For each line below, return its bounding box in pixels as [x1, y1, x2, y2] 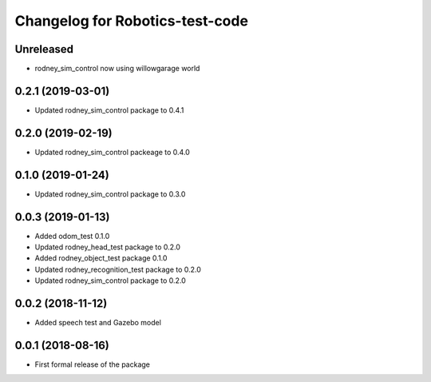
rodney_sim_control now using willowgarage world [34, 64, 200, 74]
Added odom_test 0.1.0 [34, 231, 110, 241]
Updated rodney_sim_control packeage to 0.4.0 [34, 147, 191, 157]
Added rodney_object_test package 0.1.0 [34, 253, 168, 263]
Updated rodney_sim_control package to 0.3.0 [34, 189, 186, 199]
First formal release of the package [34, 360, 151, 369]
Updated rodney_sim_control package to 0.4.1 [34, 105, 184, 115]
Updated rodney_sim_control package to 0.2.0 [34, 276, 187, 285]
